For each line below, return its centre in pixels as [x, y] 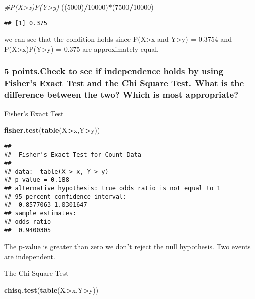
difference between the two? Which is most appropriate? [121, 94]
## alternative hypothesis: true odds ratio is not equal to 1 [112, 188]
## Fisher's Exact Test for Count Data [73, 155]
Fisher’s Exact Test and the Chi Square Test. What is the [124, 83]
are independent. [30, 256]
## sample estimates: [40, 213]
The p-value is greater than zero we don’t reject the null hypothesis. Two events [127, 246]
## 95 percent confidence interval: [66, 197]
